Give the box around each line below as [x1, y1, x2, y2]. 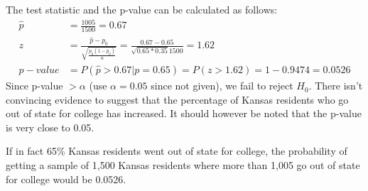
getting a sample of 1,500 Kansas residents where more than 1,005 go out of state [6, 158, 360, 173]
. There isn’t [308, 78, 363, 93]
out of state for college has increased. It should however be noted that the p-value [6, 106, 362, 121]
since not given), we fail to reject [151, 78, 293, 93]
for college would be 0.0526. [6, 171, 126, 186]
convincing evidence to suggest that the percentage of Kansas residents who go [6, 92, 349, 107]
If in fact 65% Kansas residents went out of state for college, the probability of [6, 143, 347, 158]
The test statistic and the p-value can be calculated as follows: [6, 2, 278, 16]
